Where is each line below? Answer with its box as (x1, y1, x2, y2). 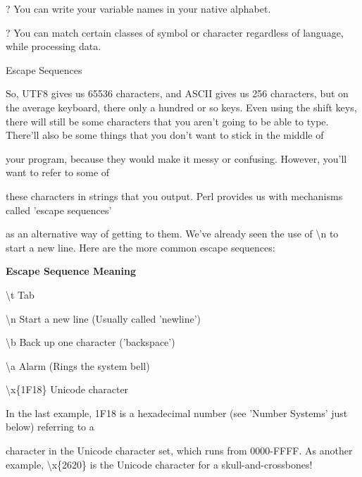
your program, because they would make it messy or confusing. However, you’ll (6, 151, 347, 166)
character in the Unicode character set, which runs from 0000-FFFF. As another (6, 443, 353, 458)
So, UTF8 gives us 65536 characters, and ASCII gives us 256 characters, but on (6, 86, 349, 101)
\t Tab (6, 287, 35, 302)
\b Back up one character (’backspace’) (6, 335, 175, 349)
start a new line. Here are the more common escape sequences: (6, 240, 275, 254)
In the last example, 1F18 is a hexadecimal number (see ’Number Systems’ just (6, 405, 348, 420)
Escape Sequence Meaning (6, 264, 136, 278)
